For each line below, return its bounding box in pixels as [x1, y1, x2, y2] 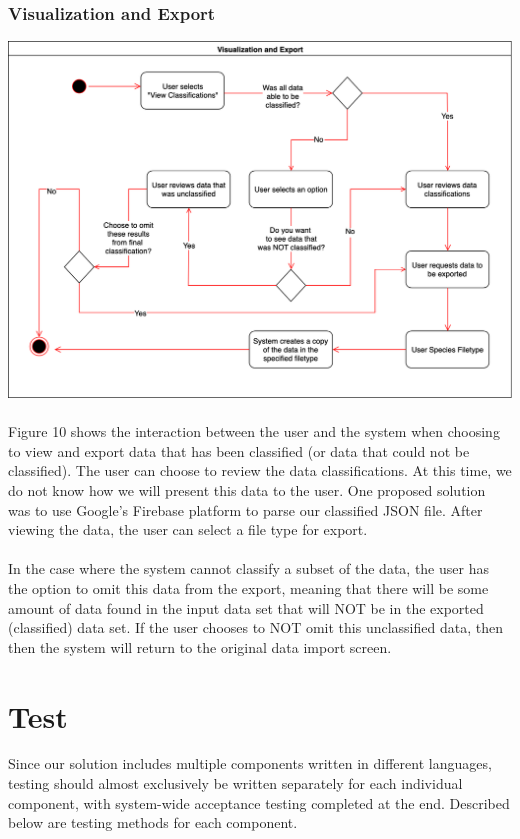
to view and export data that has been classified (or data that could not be [8, 440, 470, 461]
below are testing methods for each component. [8, 812, 298, 833]
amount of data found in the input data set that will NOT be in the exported [8, 597, 484, 618]
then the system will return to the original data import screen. [8, 636, 392, 657]
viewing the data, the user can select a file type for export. [8, 519, 368, 540]
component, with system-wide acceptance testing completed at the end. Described [8, 792, 510, 813]
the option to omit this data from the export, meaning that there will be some [8, 577, 489, 598]
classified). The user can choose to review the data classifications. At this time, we [8, 460, 512, 481]
